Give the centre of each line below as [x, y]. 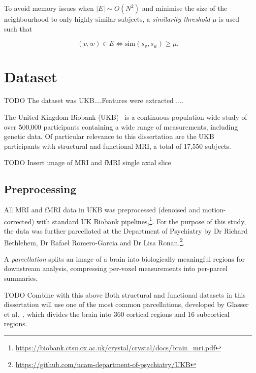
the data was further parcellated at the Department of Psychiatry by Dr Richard [126, 230]
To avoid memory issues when [49, 8]
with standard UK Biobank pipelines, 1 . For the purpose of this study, [141, 220]
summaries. [21, 278]
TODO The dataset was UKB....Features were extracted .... [94, 100]
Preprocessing [40, 189]
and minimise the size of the [185, 8]
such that [18, 28]
